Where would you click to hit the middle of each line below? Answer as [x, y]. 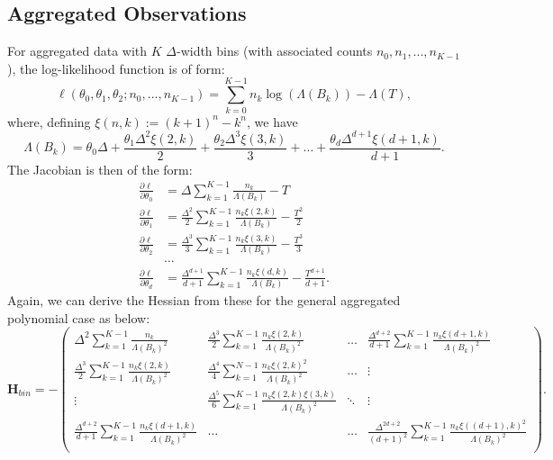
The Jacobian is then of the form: [100, 169]
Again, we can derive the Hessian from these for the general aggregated [204, 300]
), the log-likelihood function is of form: [116, 68]
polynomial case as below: [79, 317]
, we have [272, 121]
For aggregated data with [77, 51]
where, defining [49, 121]
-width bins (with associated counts [274, 51]
